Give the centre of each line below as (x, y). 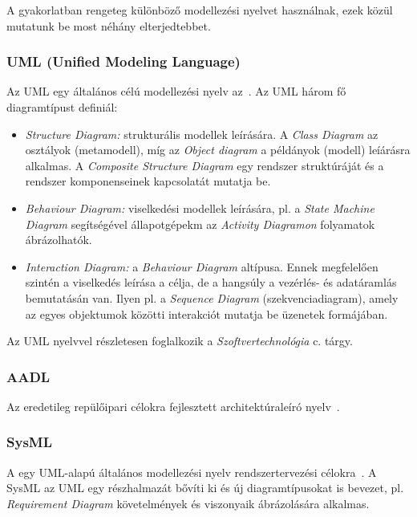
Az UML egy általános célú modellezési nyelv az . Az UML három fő (176, 91)
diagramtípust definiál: (62, 107)
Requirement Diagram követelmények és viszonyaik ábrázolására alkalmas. (188, 503)
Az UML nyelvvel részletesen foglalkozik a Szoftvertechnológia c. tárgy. (180, 341)
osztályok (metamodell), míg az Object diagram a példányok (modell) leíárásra (218, 150)
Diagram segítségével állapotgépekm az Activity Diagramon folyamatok (200, 224)
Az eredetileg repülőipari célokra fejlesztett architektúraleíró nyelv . (173, 406)
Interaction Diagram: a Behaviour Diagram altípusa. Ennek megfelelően (202, 266)
